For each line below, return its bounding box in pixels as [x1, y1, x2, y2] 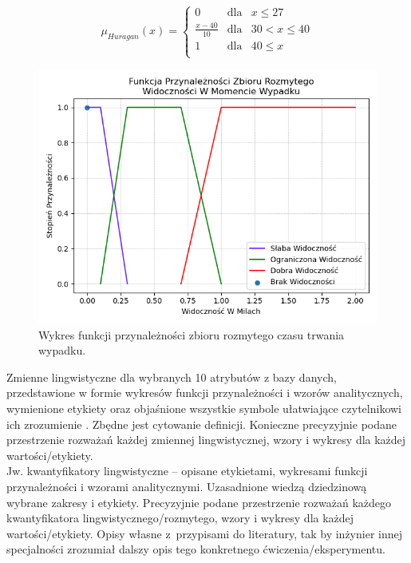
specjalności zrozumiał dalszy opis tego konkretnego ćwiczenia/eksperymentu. [6, 541, 385, 557]
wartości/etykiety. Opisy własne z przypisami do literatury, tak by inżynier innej [6, 525, 403, 541]
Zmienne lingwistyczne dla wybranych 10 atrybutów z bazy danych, [6, 368, 337, 385]
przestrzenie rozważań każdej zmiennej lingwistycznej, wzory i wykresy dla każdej [6, 431, 406, 448]
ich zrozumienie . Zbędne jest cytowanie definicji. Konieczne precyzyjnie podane [6, 415, 397, 432]
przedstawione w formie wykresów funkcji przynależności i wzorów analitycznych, [6, 384, 403, 401]
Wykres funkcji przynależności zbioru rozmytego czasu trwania [38, 326, 345, 343]
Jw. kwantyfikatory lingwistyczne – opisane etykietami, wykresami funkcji [6, 462, 368, 479]
